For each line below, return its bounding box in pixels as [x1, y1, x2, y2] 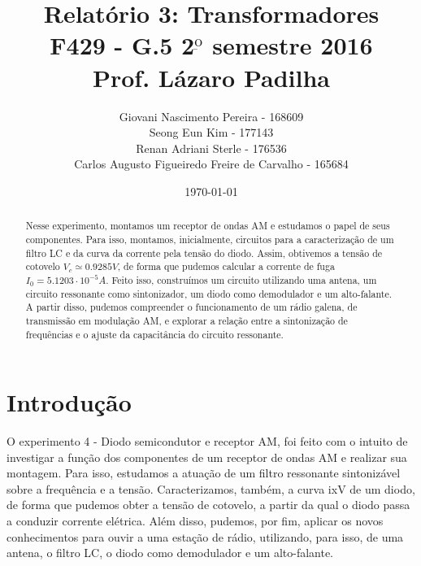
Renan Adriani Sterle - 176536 [136, 139, 287, 156]
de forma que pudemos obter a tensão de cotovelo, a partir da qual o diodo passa [7, 496, 410, 513]
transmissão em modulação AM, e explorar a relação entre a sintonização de [25, 313, 348, 327]
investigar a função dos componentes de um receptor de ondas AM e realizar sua [7, 448, 407, 465]
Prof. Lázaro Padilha [92, 60, 330, 94]
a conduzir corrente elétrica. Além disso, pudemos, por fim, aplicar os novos [7, 512, 384, 529]
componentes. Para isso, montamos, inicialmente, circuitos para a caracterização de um [25, 232, 394, 246]
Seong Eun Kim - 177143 [149, 124, 274, 141]
